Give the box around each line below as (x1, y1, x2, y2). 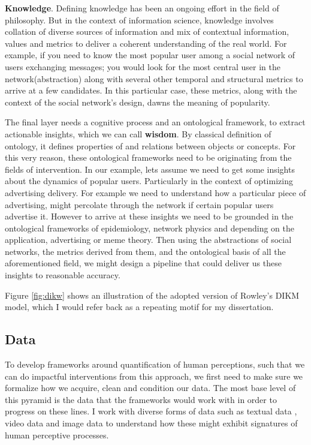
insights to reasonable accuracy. (5, 269, 120, 281)
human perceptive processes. (5, 428, 109, 441)
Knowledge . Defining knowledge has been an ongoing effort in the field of (5, 2, 279, 14)
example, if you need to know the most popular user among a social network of (5, 49, 295, 61)
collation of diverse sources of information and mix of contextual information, (5, 25, 289, 38)
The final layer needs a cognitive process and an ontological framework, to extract (5, 116, 306, 128)
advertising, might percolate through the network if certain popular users (5, 198, 274, 211)
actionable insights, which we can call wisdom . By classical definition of (5, 127, 271, 140)
